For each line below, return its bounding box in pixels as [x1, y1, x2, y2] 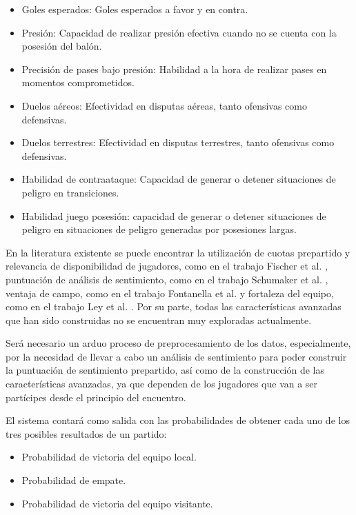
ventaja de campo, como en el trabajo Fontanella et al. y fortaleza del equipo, [6, 285, 334, 300]
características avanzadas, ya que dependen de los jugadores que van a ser [6, 376, 318, 391]
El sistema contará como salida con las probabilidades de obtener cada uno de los [6, 413, 350, 427]
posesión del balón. [21, 39, 102, 53]
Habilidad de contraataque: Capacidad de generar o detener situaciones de [21, 172, 336, 186]
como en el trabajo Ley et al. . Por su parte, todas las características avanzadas [6, 299, 342, 314]
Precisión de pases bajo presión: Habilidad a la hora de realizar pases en [21, 61, 327, 76]
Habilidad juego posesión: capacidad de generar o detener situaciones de [21, 208, 326, 223]
